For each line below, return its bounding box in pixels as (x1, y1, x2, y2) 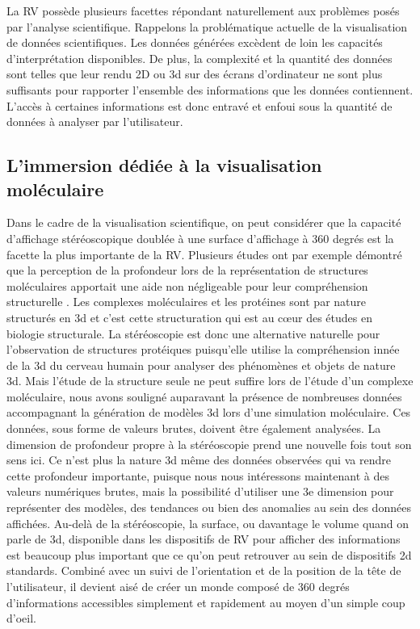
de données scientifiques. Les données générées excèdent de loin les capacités (6, 34, 383, 51)
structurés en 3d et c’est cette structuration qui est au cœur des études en (6, 308, 372, 325)
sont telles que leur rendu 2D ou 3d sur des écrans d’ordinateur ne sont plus (6, 65, 383, 82)
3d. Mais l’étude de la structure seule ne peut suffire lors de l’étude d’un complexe (6, 372, 414, 389)
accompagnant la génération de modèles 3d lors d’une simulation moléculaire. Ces (6, 404, 411, 421)
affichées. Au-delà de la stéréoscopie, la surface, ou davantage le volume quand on (6, 514, 409, 531)
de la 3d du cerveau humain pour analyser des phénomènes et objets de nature (6, 356, 396, 373)
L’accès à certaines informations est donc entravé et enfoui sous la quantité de (6, 97, 393, 114)
